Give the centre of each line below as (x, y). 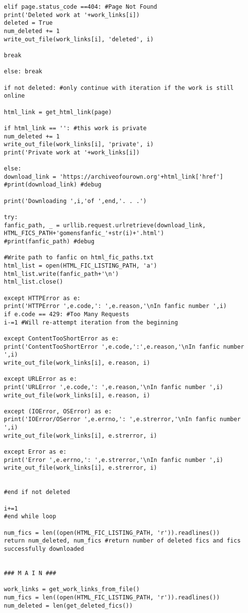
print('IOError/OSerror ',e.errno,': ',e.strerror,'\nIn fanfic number (122, 419)
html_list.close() (34, 282)
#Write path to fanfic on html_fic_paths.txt (79, 258)
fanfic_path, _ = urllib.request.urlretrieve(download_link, (105, 225)
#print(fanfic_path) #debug (49, 242)
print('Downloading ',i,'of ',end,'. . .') (75, 201)
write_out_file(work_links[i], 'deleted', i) (79, 39)
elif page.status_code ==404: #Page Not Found (80, 7)
